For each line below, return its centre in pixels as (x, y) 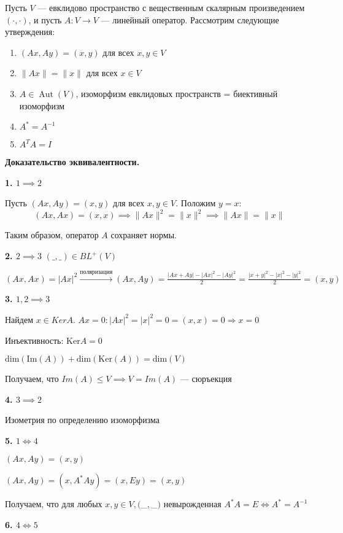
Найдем (19, 319)
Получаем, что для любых (54, 504)
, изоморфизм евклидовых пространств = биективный (177, 93)
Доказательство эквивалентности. (72, 162)
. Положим (196, 203)
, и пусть (45, 19)
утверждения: (30, 32)
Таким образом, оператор (52, 235)
